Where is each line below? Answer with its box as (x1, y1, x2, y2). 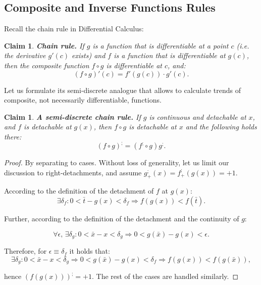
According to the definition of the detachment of (4, 185, 154, 196)
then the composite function (4, 60, 89, 70)
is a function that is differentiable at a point (92, 40, 229, 51)
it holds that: (69, 246, 110, 256)
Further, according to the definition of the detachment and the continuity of (4, 213, 239, 224)
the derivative (4, 50, 46, 61)
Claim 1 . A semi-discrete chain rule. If (4, 111, 141, 122)
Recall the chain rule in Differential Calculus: (4, 23, 144, 34)
